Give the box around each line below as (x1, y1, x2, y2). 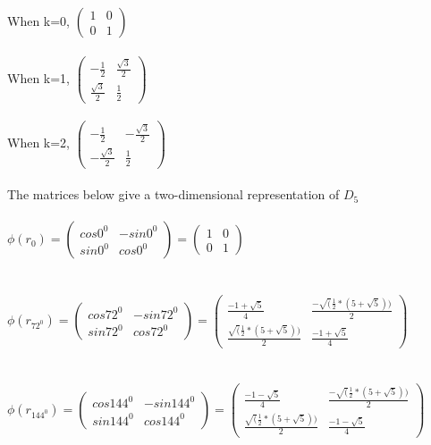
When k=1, (7, 68, 71, 87)
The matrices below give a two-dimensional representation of (7, 185, 340, 204)
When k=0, (7, 12, 71, 29)
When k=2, (7, 133, 71, 152)
